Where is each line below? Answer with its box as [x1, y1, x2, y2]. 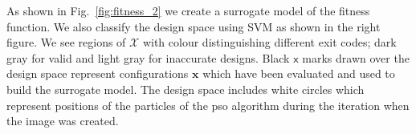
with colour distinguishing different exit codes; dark [142, 34, 397, 51]
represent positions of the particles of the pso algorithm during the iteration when [6, 96, 410, 113]
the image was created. [6, 112, 119, 129]
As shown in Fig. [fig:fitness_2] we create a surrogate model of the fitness [6, 2, 370, 18]
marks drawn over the [302, 49, 410, 66]
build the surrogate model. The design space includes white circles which [6, 80, 365, 97]
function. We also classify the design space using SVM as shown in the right [6, 18, 381, 35]
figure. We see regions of [6, 34, 126, 51]
